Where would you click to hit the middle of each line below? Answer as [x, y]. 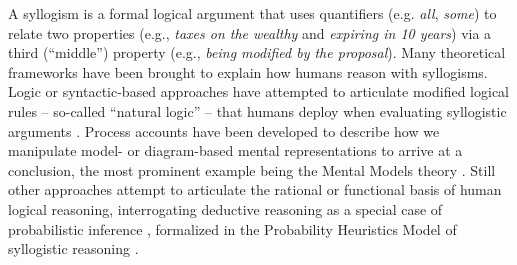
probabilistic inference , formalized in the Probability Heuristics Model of [232, 228]
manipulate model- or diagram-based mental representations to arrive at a [235, 150]
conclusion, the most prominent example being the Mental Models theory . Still [252, 169]
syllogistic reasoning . [73, 248]
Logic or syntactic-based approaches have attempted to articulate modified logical [259, 91]
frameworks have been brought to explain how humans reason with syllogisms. [248, 71]
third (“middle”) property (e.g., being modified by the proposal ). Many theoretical [257, 52]
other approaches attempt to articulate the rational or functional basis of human [255, 189]
